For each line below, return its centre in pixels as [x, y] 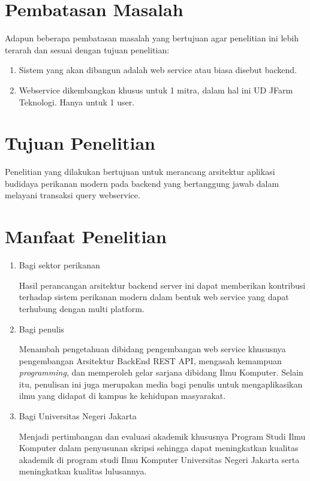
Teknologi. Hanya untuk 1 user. [77, 102]
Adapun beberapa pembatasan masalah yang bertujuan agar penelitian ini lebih [152, 38]
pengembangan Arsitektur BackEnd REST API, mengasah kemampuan [150, 360]
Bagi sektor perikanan [59, 265]
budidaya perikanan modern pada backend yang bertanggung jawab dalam [142, 183]
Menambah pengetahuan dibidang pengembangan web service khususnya [152, 349]
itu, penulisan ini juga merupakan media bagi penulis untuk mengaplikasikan [161, 384]
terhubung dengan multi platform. [82, 308]
